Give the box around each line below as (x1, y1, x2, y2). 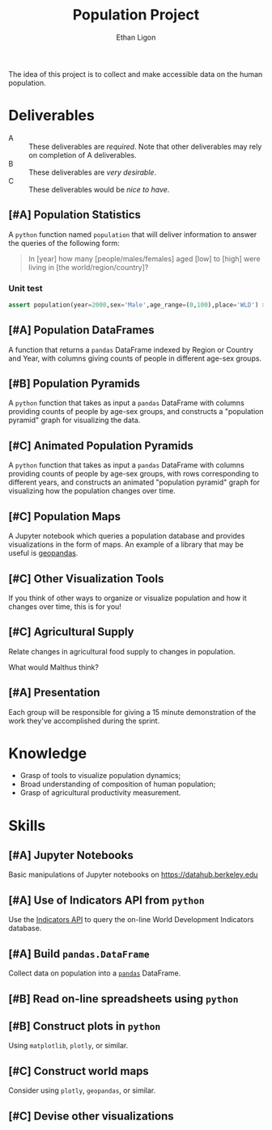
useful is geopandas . (8, 548, 79, 558)
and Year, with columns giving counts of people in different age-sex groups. (8, 353, 261, 363)
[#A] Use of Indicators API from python (8, 893, 205, 907)
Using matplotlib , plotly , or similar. (8, 1041, 129, 1051)
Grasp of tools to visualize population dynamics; (19, 771, 181, 781)
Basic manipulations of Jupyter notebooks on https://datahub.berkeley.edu (8, 870, 258, 879)
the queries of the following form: (8, 238, 120, 248)
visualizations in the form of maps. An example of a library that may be (8, 540, 244, 549)
